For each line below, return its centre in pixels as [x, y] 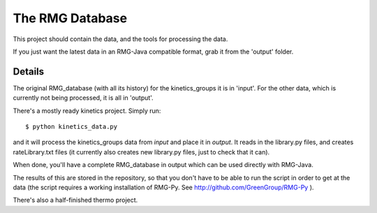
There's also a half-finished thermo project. [75, 200]
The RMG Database [70, 18]
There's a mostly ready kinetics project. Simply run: [87, 111]
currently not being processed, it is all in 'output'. [83, 98]
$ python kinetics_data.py [72, 127]
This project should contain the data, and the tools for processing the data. [120, 39]
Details [29, 71]
